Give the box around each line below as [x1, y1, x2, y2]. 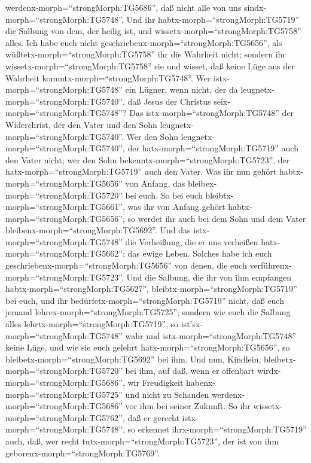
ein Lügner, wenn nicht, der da [125, 83, 238, 96]
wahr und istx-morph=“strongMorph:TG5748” [125, 329, 297, 342]
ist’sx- [181, 318, 203, 330]
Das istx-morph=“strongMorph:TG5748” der [129, 106, 294, 119]
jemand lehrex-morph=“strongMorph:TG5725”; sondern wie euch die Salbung [5, 306, 291, 318]
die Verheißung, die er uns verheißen [125, 235, 258, 248]
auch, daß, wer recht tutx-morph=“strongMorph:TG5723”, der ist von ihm [5, 434, 279, 447]
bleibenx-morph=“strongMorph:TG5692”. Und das [5, 224, 191, 236]
